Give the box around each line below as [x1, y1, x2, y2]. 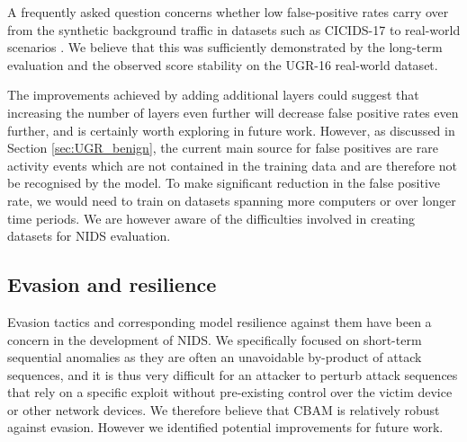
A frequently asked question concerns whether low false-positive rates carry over [7, 3, 449, 21]
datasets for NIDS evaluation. [7, 226, 171, 245]
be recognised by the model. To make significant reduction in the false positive [7, 173, 441, 192]
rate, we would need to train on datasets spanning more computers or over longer [7, 190, 456, 209]
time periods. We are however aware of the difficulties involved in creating [7, 208, 415, 227]
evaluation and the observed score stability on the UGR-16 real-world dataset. [7, 55, 438, 74]
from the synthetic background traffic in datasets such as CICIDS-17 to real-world [7, 20, 461, 39]
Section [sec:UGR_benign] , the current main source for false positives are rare [7, 138, 438, 157]
